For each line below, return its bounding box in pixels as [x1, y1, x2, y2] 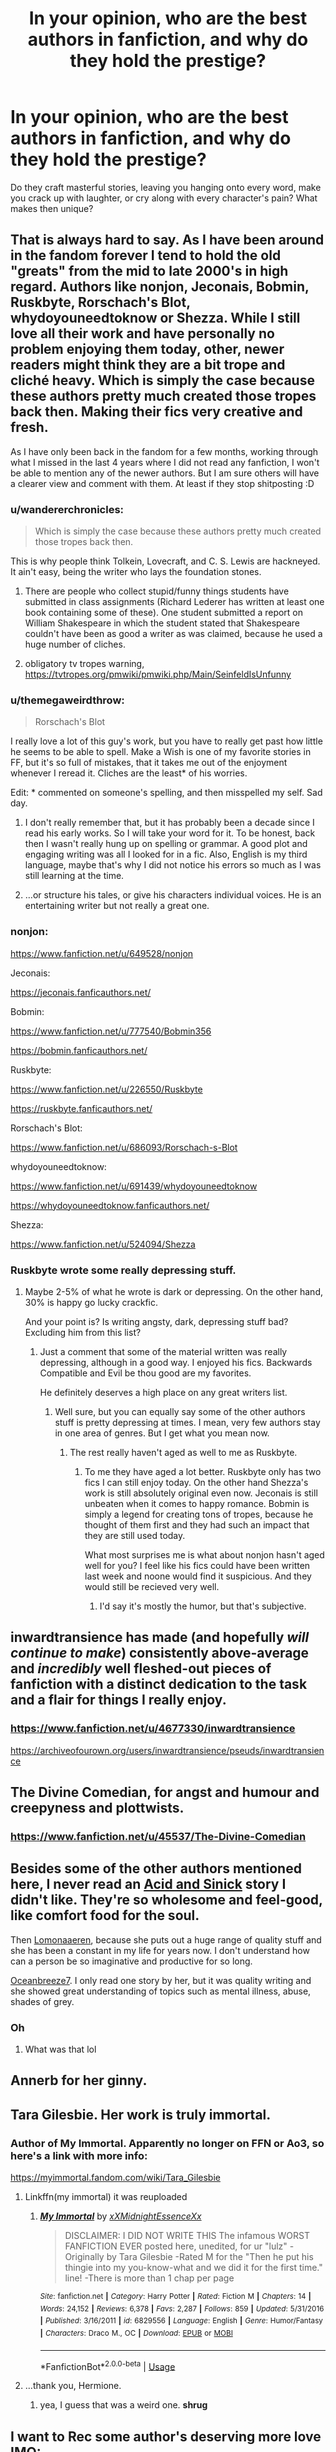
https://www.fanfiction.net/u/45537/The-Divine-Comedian [10, 1829, 307, 1843]
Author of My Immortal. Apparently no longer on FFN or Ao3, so [10, 2136, 325, 2150]
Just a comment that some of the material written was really [39, 1345, 288, 1357]
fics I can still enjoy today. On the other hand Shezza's [84, 1476, 309, 1488]
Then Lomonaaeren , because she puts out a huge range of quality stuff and [10, 1933, 322, 1946]
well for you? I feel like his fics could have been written [84, 1559, 311, 1571]
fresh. [10, 419, 49, 436]
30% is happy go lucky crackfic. [24, 1296, 158, 1308]
